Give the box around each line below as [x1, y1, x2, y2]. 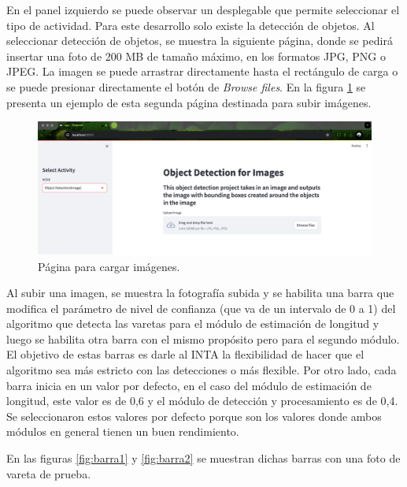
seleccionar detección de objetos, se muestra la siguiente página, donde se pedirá [6, 32, 393, 49]
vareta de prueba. [6, 465, 91, 481]
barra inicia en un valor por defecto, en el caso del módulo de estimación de [6, 377, 372, 393]
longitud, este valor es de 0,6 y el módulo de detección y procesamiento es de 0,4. [6, 392, 398, 409]
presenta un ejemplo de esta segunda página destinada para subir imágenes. [6, 94, 372, 110]
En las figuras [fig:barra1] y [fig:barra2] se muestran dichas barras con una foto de [6, 450, 401, 467]
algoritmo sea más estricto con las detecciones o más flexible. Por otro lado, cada [6, 362, 397, 378]
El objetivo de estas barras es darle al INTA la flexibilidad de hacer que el [6, 346, 364, 362]
